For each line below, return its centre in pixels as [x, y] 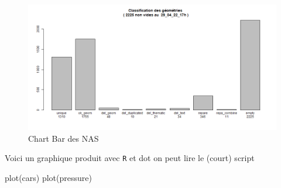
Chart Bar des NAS [64, 138]
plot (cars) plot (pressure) [48, 178]
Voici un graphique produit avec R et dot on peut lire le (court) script [130, 158]
